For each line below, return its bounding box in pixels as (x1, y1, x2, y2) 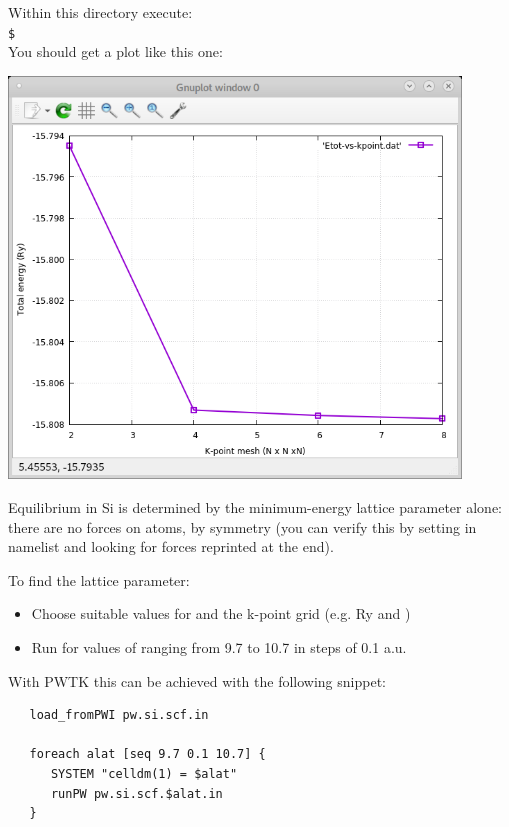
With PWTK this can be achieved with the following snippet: (8, 670, 386, 691)
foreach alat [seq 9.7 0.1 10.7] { (29, 747, 266, 762)
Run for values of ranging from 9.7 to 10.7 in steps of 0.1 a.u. (31, 637, 407, 657)
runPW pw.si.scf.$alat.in (50, 786, 223, 801)
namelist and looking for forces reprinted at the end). (8, 536, 334, 557)
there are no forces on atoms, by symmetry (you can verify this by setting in (8, 516, 477, 537)
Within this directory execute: (8, 2, 193, 22)
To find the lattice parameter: (8, 569, 190, 590)
